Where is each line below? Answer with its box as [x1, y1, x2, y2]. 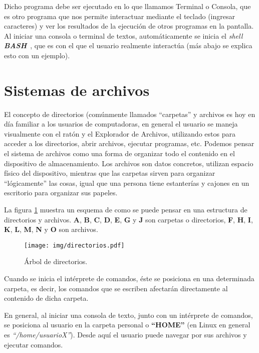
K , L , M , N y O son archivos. [4, 224, 98, 234]
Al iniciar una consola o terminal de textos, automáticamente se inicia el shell [4, 30, 243, 41]
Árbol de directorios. [24, 256, 88, 267]
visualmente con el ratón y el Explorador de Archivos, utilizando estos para [4, 128, 235, 139]
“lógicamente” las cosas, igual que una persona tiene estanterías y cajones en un [4, 177, 249, 188]
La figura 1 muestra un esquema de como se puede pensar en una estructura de [4, 204, 247, 215]
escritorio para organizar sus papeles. [4, 187, 118, 198]
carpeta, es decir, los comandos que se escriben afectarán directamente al [4, 283, 228, 293]
